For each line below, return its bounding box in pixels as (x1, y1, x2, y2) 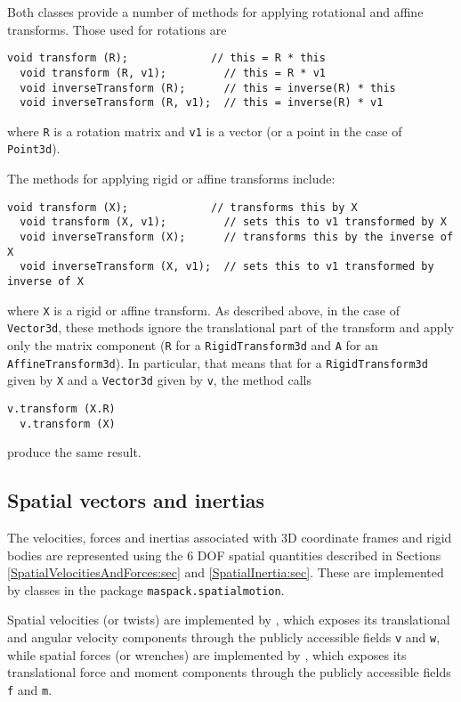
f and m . (7, 680, 53, 698)
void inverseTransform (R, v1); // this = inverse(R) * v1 (20, 96, 384, 110)
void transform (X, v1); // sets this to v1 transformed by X (20, 216, 447, 229)
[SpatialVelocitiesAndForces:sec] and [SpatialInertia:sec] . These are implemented (7, 563, 444, 582)
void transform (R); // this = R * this (7, 52, 326, 65)
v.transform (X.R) (7, 402, 116, 415)
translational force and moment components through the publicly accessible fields (7, 663, 451, 682)
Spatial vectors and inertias (7, 486, 265, 514)
